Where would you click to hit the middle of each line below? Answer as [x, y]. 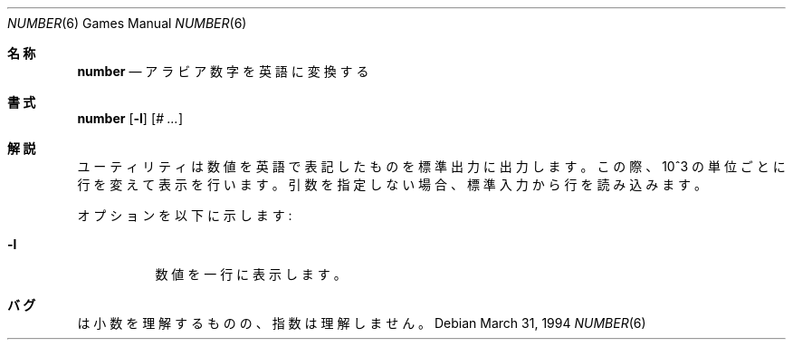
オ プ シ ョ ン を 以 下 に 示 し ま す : [185, 215]
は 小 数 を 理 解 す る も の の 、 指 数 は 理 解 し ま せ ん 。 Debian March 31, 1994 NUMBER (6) [362, 323]
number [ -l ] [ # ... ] [130, 118]
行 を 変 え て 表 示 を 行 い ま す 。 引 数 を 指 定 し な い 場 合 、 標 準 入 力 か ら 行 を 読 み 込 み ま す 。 [392, 184]
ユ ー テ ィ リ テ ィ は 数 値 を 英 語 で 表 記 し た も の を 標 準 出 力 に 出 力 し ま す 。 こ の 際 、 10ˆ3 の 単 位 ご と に [431, 166]
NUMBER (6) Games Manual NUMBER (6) [127, 23]
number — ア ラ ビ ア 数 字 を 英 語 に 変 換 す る [223, 71]
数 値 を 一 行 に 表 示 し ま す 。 [251, 274]
